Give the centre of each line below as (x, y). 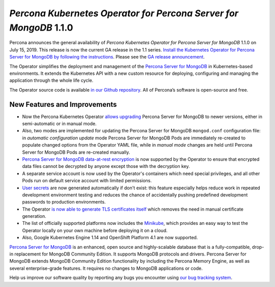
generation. (34, 216)
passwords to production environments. (64, 202)
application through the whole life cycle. (51, 80)
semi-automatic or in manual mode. (59, 123)
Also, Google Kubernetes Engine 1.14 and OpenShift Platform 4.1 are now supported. (110, 238)
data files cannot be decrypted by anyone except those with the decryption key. (106, 166)
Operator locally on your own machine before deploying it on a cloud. (95, 230)
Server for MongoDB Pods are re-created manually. (76, 152)
